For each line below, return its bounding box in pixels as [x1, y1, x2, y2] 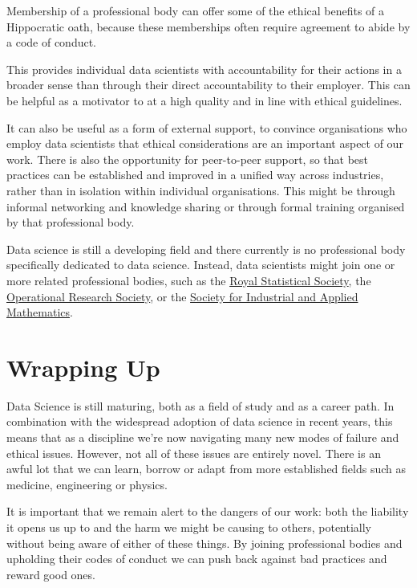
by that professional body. [6, 214, 135, 231]
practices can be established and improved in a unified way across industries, [6, 166, 384, 183]
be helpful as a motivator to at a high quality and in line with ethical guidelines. [6, 92, 403, 108]
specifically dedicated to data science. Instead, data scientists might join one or [6, 256, 395, 273]
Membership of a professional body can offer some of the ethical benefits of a [6, 2, 385, 18]
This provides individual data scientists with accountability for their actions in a [6, 60, 402, 77]
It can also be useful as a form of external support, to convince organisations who [6, 119, 407, 136]
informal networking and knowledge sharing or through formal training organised [6, 198, 405, 214]
